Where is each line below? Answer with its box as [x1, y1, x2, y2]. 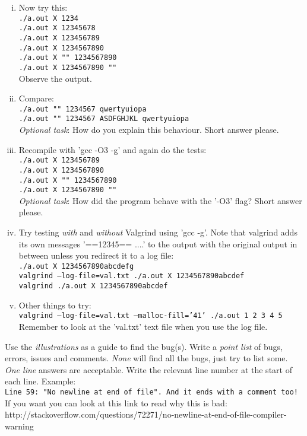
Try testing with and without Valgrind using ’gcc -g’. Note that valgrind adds [18, 226, 297, 238]
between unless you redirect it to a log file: [18, 249, 174, 262]
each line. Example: [5, 375, 76, 387]
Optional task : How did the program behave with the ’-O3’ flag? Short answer [18, 194, 302, 206]
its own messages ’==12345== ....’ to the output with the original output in [18, 237, 297, 250]
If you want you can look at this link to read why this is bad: [5, 396, 227, 409]
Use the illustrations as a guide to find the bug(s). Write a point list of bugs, [5, 340, 283, 352]
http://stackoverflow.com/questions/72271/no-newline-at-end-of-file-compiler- [5, 408, 287, 421]
